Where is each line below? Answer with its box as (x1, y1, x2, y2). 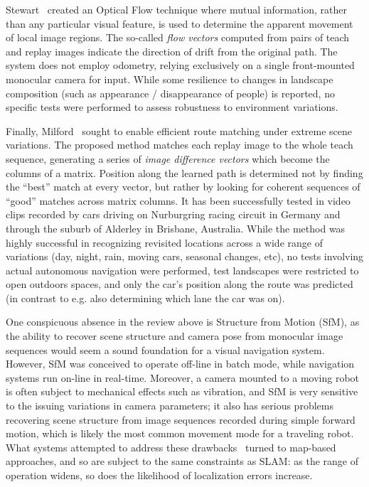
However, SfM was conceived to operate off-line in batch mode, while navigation (6, 356, 355, 371)
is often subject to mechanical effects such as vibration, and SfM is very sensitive (6, 384, 358, 399)
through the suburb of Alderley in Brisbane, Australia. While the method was (6, 220, 346, 235)
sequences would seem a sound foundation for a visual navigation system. (6, 342, 325, 357)
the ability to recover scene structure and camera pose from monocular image (6, 328, 343, 343)
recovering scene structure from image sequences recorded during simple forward (6, 412, 355, 427)
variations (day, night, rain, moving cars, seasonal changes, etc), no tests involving (6, 249, 364, 264)
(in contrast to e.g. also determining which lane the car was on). (6, 290, 285, 305)
